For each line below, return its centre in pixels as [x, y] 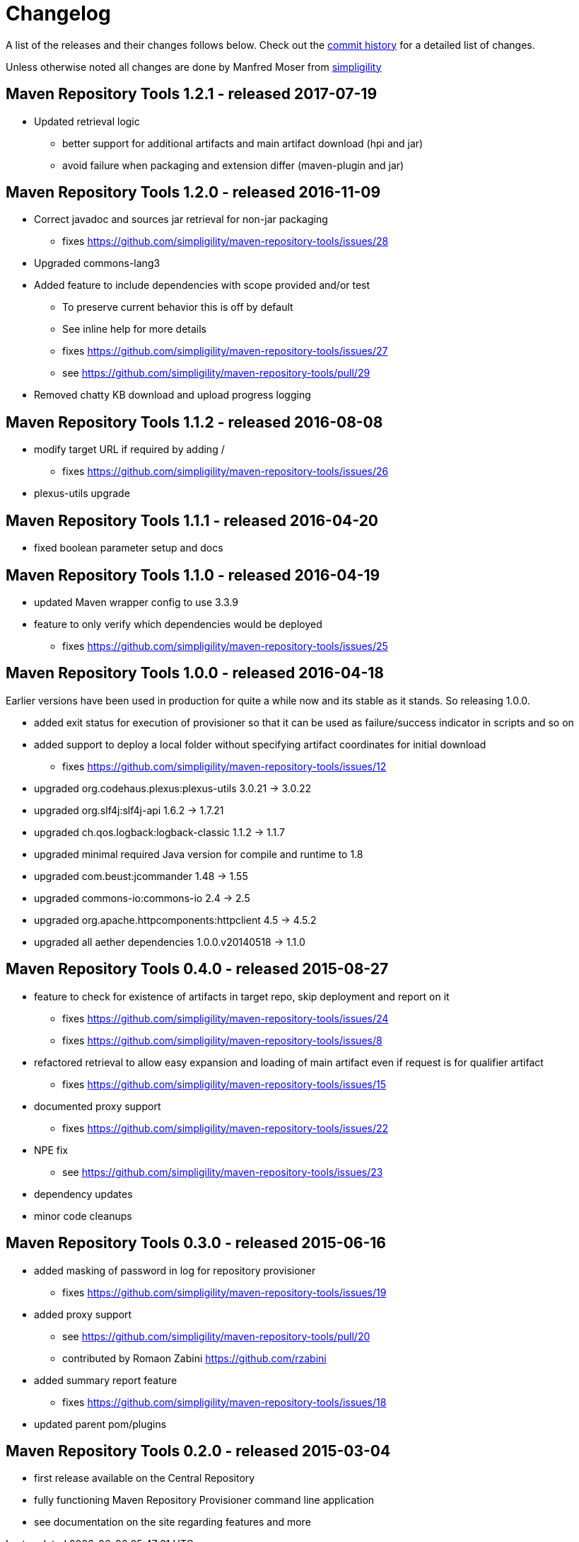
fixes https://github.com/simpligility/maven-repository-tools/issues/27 [225, 351]
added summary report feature [106, 1380]
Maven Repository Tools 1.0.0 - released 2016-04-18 [195, 673]
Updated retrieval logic [87, 121]
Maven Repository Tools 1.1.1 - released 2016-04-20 [192, 520]
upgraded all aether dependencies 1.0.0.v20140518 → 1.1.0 [170, 942]
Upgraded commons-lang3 [97, 263]
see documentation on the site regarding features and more [172, 1522]
